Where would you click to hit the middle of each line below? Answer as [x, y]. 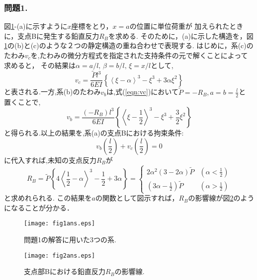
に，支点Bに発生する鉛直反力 [52, 35]
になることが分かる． [39, 207]
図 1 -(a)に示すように [36, 26]
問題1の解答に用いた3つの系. [70, 240]
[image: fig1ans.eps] [60, 224]
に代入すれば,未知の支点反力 [50, 160]
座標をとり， [92, 26]
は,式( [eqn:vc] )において [142, 92]
